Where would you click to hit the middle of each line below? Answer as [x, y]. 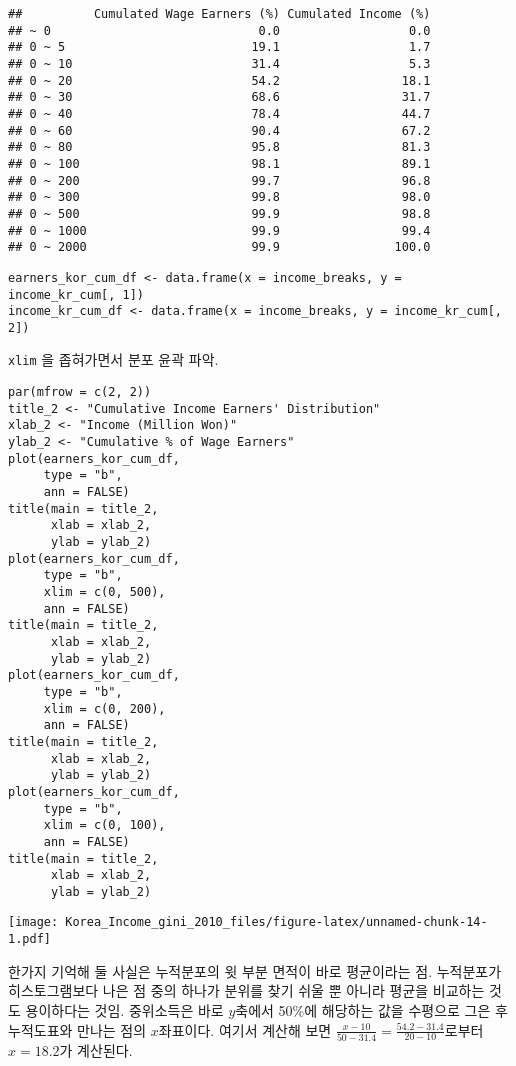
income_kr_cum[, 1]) [76, 294]
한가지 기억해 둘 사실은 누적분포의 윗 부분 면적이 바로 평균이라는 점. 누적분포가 [255, 970]
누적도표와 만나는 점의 [77, 1029]
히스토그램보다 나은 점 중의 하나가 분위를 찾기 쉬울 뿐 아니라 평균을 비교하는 [246, 990]
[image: [33, 922]
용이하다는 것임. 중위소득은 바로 [124, 1009]
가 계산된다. [96, 1049]
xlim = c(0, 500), [104, 592]
